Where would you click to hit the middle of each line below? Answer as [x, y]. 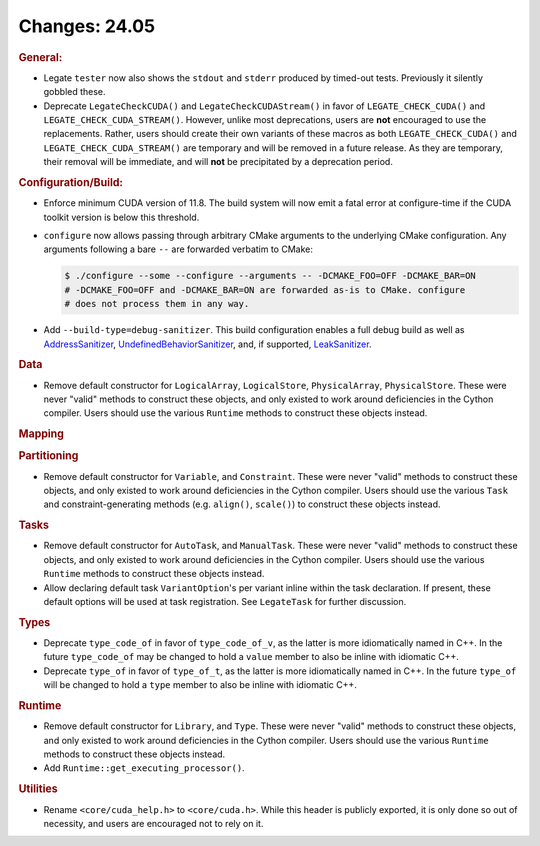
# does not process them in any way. [157, 304]
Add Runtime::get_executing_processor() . [144, 768]
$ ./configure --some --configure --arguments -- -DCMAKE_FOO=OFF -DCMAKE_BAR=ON [270, 276]
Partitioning [48, 456]
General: [40, 57]
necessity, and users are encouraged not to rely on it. [153, 823]
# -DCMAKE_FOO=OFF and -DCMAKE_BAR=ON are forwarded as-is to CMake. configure [265, 289]
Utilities [38, 789]
